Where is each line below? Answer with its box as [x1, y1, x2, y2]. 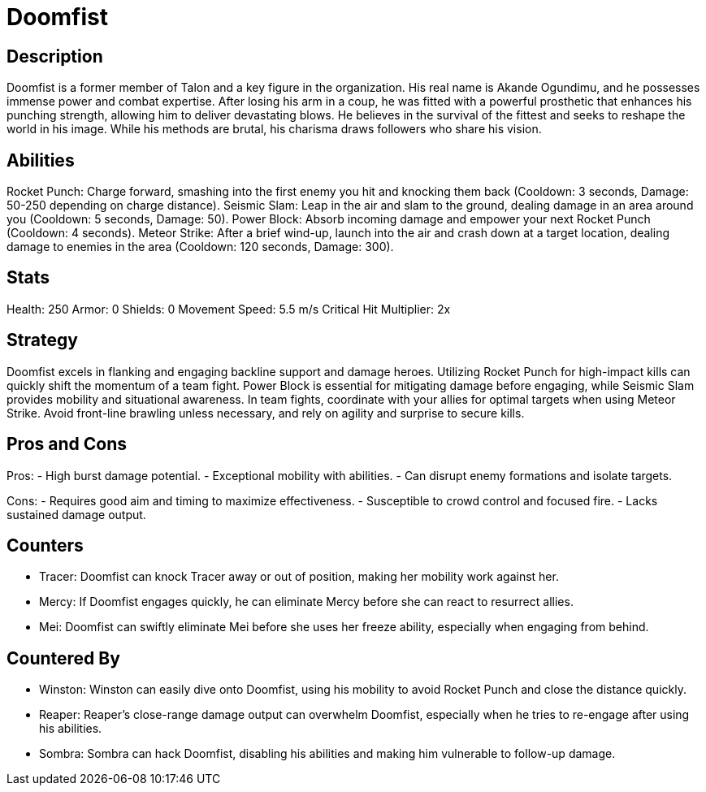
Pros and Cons [6, 434, 127, 455]
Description [6, 45, 103, 67]
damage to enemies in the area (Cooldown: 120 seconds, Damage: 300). [6, 240, 394, 254]
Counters [6, 534, 84, 556]
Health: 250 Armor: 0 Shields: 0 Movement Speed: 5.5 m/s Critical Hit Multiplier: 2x [6, 301, 451, 316]
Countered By [6, 647, 120, 669]
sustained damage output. [6, 507, 146, 522]
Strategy [6, 330, 78, 351]
